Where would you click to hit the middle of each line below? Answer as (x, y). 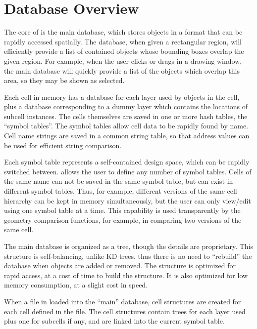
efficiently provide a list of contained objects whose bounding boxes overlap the (124, 51)
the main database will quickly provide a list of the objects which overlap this (122, 70)
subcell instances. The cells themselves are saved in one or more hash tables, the (126, 116)
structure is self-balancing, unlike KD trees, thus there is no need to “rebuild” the (128, 256)
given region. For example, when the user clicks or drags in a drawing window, (123, 61)
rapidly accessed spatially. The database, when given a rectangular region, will (123, 41)
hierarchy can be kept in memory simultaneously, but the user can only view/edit (128, 200)
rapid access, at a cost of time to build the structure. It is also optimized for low (126, 275)
